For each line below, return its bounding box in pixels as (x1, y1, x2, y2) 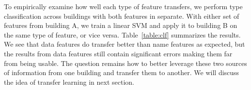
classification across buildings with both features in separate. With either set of (4, 11, 239, 21)
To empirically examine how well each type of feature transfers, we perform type (4, 1, 243, 11)
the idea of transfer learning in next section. (4, 77, 135, 87)
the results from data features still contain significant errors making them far (4, 48, 233, 58)
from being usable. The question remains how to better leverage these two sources (4, 58, 247, 68)
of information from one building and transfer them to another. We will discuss (4, 67, 239, 77)
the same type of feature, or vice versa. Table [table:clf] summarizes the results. (4, 29, 241, 39)
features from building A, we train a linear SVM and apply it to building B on (4, 20, 237, 30)
